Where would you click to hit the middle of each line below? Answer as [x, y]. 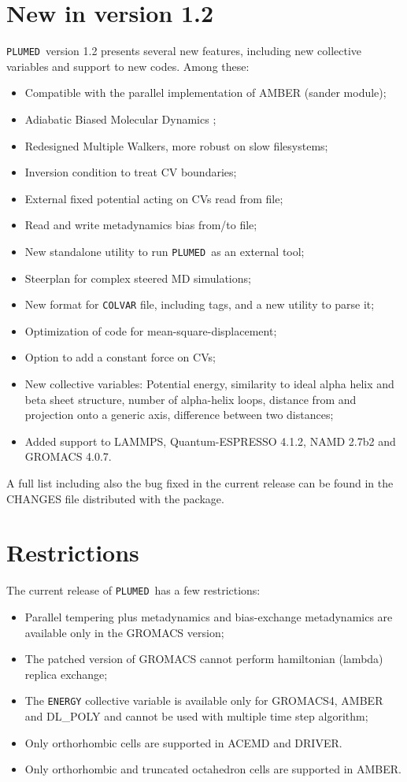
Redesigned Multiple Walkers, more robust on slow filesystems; [176, 145]
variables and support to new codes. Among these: [128, 66]
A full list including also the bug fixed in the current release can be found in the [200, 483]
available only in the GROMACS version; [124, 632]
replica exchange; [66, 674]
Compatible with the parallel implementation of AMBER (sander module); [205, 93]
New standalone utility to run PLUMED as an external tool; [165, 251]
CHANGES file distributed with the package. [115, 498]
